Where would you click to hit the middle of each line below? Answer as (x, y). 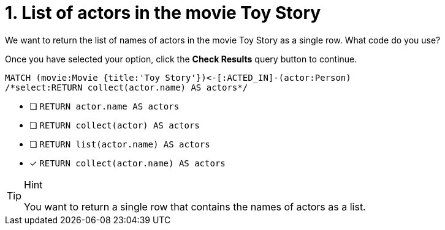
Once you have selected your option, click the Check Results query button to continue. (181, 59)
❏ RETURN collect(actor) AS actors (115, 125)
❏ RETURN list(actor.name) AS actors (120, 144)
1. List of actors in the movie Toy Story (163, 13)
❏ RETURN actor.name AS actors (105, 106)
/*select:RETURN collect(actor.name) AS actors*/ (127, 87)
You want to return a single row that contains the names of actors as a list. (195, 206)
